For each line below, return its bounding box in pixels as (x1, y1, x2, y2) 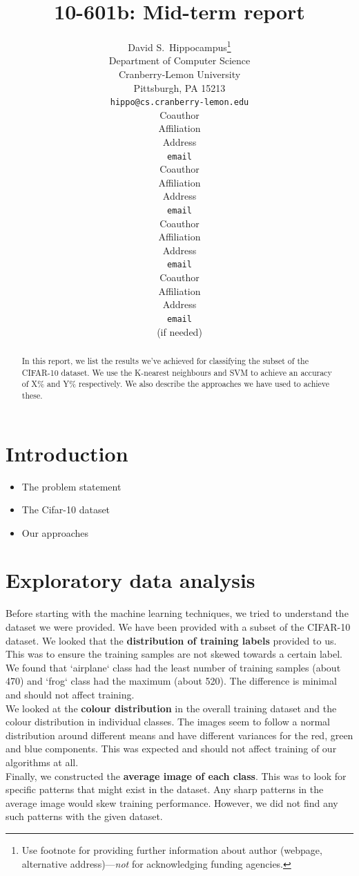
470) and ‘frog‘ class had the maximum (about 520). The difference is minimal (6, 674, 337, 688)
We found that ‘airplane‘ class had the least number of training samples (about (6, 660, 341, 674)
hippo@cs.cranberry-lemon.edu (110, 97, 249, 108)
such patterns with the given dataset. (6, 809, 163, 823)
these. (21, 389, 43, 401)
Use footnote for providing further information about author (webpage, (21, 842, 322, 857)
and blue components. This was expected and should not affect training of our (6, 741, 337, 756)
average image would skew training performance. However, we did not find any (6, 795, 338, 810)
